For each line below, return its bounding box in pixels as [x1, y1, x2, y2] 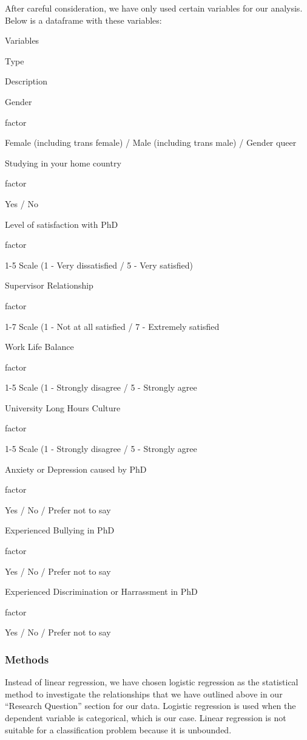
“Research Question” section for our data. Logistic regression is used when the [5, 699, 296, 712]
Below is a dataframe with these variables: [5, 13, 162, 26]
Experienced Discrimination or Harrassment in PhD [5, 585, 198, 598]
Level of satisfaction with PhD [5, 218, 118, 230]
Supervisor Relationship [5, 279, 93, 292]
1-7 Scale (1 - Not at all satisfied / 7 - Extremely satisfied [5, 320, 220, 332]
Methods [5, 651, 49, 666]
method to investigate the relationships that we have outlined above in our [5, 687, 283, 700]
